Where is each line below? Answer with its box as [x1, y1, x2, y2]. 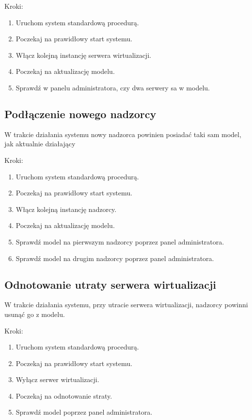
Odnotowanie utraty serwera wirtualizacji [4, 277, 217, 292]
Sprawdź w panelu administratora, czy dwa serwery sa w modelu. [16, 82, 210, 92]
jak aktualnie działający [4, 139, 76, 149]
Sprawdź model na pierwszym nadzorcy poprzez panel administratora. [16, 236, 224, 246]
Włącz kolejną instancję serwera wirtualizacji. [16, 50, 151, 60]
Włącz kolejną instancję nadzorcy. [16, 204, 117, 214]
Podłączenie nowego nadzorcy [4, 106, 157, 121]
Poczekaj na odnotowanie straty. [16, 390, 112, 401]
